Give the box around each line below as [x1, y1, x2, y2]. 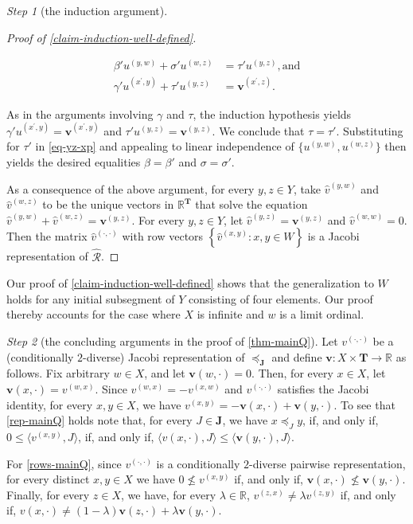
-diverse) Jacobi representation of [83, 348, 245, 365]
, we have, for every [121, 486, 216, 502]
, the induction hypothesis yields [193, 105, 352, 122]
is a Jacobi [307, 228, 360, 244]
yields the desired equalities [6, 154, 141, 170]
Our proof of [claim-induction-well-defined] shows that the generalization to [6, 275, 374, 291]
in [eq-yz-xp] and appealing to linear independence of [35, 138, 294, 154]
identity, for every [6, 396, 93, 413]
